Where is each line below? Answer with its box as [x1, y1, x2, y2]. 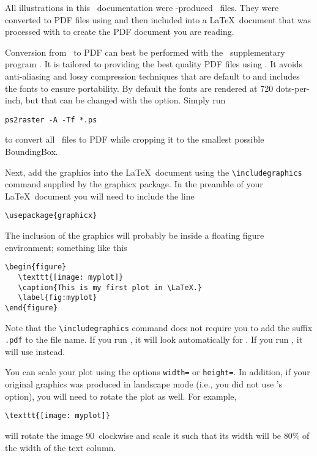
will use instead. [5, 345, 65, 357]
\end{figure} [5, 303, 58, 312]
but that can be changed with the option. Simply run [25, 94, 226, 107]
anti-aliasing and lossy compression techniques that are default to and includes [5, 69, 300, 82]
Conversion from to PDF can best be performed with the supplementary [5, 45, 285, 58]
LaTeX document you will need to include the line [5, 189, 195, 202]
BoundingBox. [5, 145, 58, 157]
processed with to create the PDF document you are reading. [5, 25, 234, 38]
